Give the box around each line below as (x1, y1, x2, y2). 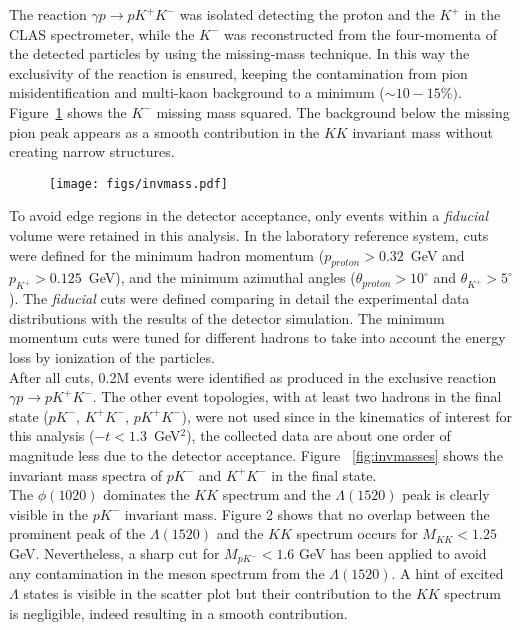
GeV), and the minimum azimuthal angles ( (88, 267, 356, 288)
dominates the (103, 484, 190, 505)
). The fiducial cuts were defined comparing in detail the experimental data (9, 288, 470, 309)
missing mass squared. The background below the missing (156, 101, 510, 122)
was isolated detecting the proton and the (179, 4, 435, 24)
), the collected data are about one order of (186, 425, 451, 446)
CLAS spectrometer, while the (9, 23, 195, 44)
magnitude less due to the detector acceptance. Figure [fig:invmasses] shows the (9, 444, 503, 465)
